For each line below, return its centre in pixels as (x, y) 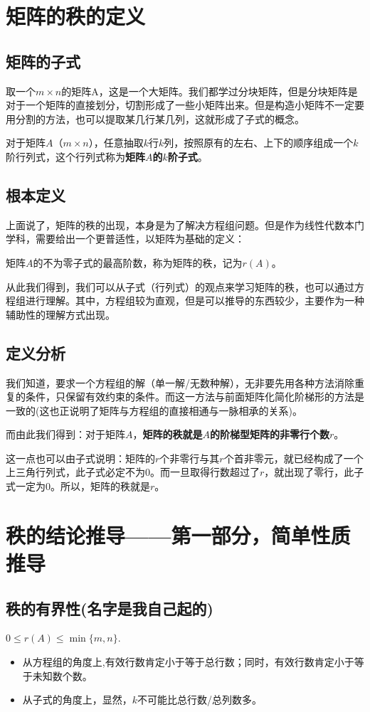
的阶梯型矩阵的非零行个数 (270, 434)
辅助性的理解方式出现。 (60, 314)
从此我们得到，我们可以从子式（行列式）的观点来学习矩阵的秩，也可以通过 (180, 286)
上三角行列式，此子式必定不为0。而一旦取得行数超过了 (133, 472)
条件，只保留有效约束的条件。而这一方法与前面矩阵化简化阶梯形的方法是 (195, 397)
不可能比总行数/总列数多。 (200, 700)
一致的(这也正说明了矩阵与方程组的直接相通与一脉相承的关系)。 (154, 410)
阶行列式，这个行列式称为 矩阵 (75, 156)
